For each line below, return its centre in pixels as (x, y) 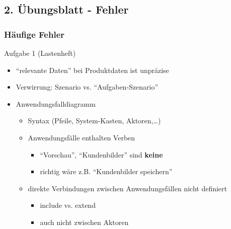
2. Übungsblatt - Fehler (66, 9)
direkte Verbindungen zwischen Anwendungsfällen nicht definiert (128, 188)
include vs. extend (68, 205)
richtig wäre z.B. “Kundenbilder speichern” (106, 171)
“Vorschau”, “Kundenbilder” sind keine (101, 154)
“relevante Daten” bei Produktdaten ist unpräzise (92, 70)
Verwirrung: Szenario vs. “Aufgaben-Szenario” (87, 87)
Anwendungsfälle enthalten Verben (82, 137)
